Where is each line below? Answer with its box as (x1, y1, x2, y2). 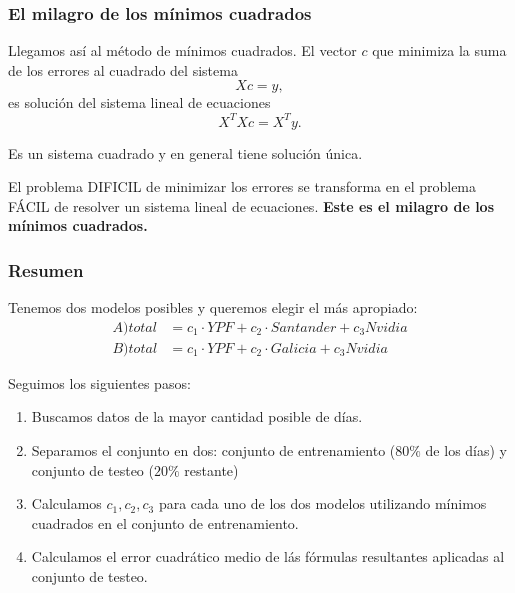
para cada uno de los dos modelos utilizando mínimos (158, 493, 487, 514)
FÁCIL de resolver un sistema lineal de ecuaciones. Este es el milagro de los (8, 195, 495, 216)
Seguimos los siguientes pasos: (8, 372, 191, 393)
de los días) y (425, 439, 508, 460)
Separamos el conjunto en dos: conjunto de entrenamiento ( (31, 439, 396, 460)
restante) (184, 459, 239, 480)
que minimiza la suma (372, 40, 507, 61)
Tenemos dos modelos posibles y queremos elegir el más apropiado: (8, 297, 418, 318)
